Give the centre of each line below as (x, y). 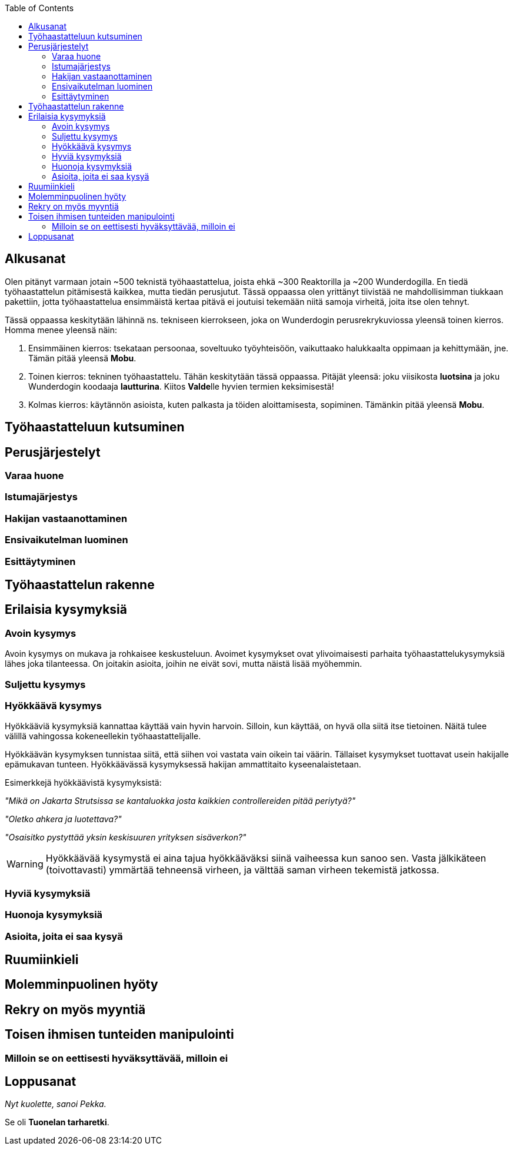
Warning (25, 864)
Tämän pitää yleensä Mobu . (82, 358)
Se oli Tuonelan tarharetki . (57, 1122)
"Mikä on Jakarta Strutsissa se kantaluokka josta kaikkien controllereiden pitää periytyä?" (180, 801)
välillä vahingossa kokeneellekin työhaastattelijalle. (103, 736)
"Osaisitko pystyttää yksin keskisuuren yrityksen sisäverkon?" (126, 837)
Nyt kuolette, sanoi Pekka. (56, 1104)
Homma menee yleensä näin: (61, 330)
